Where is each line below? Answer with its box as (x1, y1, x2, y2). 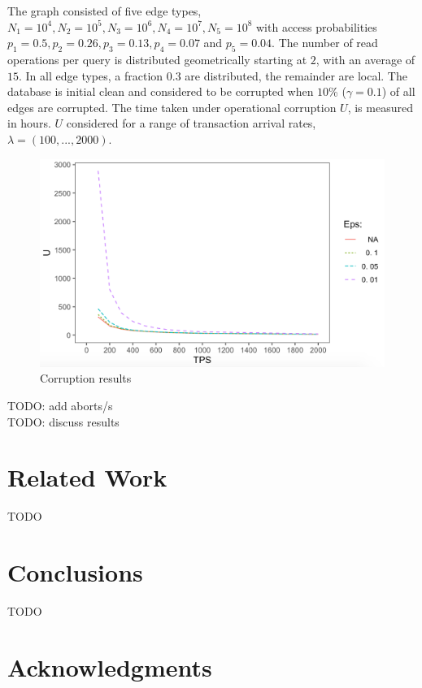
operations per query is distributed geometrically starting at (7, 50, 307, 67)
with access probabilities (256, 18, 377, 35)
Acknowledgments (7, 650, 212, 683)
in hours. (7, 115, 51, 132)
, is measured (347, 98, 413, 115)
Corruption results (40, 370, 132, 387)
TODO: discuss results (7, 413, 120, 430)
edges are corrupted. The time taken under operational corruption (7, 98, 337, 115)
